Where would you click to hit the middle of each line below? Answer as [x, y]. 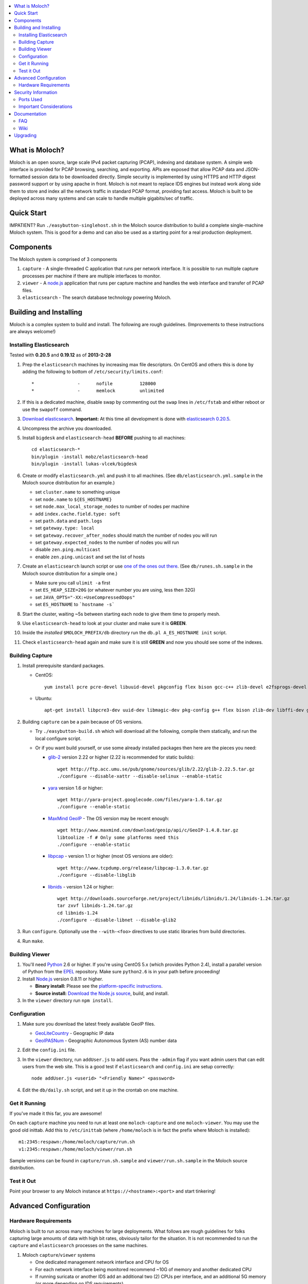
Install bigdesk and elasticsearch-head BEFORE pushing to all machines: [104, 438]
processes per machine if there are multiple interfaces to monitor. [92, 276]
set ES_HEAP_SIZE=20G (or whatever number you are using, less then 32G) [115, 590]
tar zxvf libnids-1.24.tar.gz [95, 906]
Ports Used [31, 100]
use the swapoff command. [52, 409]
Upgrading [25, 136]
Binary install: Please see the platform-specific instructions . [99, 986]
